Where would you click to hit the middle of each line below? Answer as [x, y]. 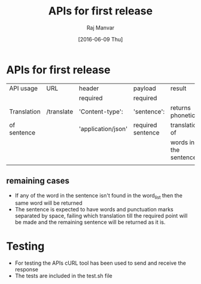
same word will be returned [48, 203]
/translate [60, 111]
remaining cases [38, 181]
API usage [23, 88]
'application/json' [103, 128]
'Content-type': [101, 111]
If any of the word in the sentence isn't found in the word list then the [98, 196]
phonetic [183, 115]
